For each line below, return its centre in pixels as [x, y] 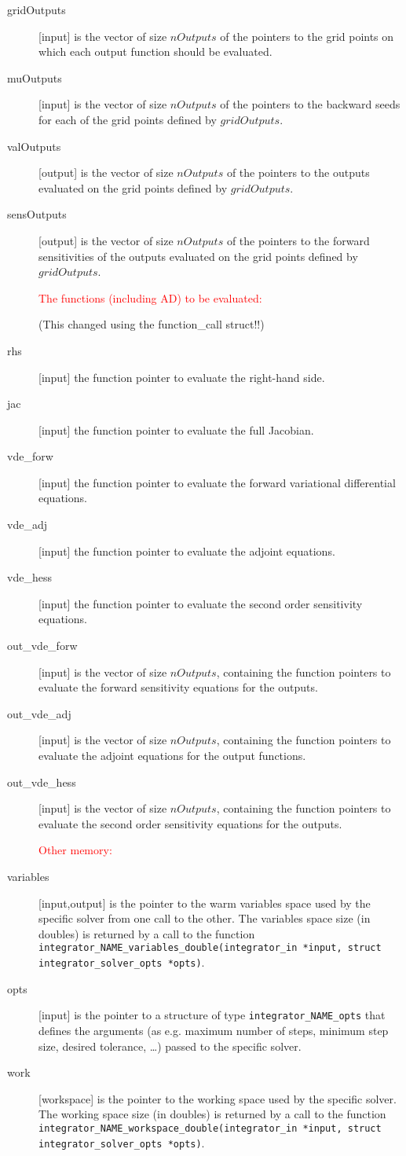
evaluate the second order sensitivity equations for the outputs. [190, 823]
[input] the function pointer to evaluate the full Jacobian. [176, 429]
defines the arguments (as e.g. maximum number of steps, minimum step [214, 1030]
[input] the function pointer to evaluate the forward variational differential [217, 482]
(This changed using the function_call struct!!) [152, 324]
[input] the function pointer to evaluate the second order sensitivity [201, 603]
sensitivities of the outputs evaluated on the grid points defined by [198, 256]
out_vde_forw [42, 646]
